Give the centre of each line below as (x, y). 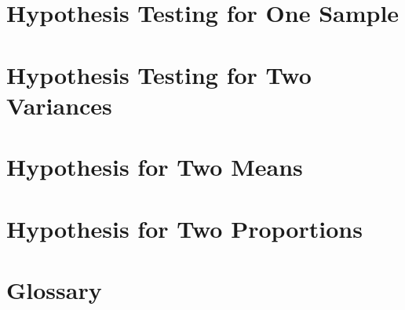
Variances (59, 105)
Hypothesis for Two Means (155, 167)
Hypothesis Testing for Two (159, 74)
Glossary (54, 289)
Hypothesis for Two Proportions (184, 228)
